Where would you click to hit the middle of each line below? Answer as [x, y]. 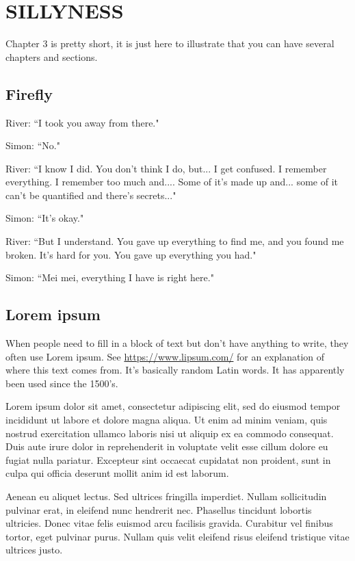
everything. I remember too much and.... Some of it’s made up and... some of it [172, 182]
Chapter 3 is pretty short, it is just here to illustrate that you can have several [170, 43]
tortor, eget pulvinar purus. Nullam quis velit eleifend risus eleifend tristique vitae [177, 536]
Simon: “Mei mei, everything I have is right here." [110, 277]
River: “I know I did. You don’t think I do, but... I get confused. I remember [166, 168]
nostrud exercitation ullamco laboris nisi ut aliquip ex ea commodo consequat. [170, 433]
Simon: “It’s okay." [45, 218]
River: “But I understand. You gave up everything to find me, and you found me [175, 241]
